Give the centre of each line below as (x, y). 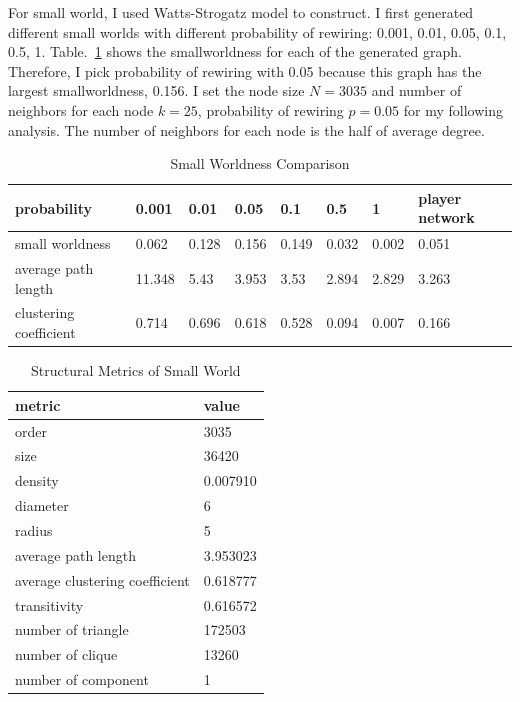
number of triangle (72, 629)
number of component (82, 679)
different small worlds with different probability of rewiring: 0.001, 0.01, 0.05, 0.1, (257, 31)
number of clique (66, 654)
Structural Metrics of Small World (136, 370)
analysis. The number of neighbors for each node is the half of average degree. (246, 129)
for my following (453, 109)
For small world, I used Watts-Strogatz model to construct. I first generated (241, 12)
